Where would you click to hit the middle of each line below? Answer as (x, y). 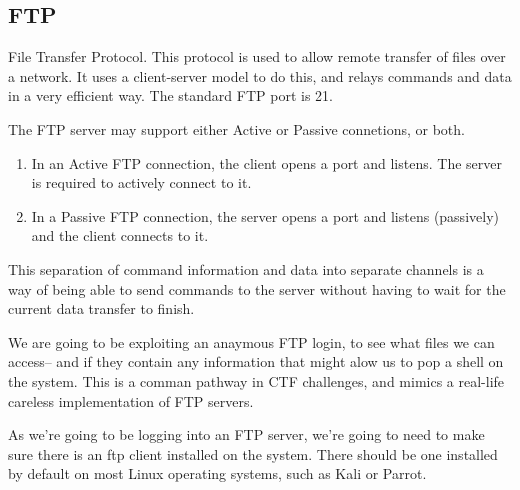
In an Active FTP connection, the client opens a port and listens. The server (266, 162)
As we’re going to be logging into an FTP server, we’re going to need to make (246, 434)
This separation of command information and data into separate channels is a (246, 268)
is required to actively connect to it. (141, 182)
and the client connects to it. (120, 235)
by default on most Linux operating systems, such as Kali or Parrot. (217, 473)
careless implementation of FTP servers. (131, 400)
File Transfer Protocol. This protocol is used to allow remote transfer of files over (257, 56)
